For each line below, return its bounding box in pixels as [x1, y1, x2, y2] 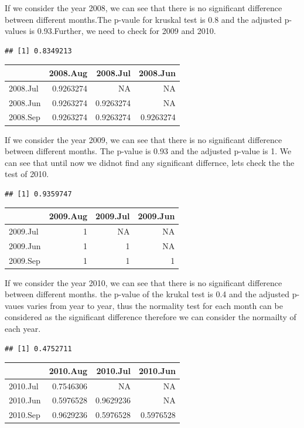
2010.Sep [9, 409, 40, 421]
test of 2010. [5, 168, 49, 180]
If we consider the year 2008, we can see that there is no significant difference [5, 2, 282, 13]
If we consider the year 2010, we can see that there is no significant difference [5, 276, 282, 288]
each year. [5, 322, 41, 334]
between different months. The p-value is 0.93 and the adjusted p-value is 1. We [5, 145, 292, 157]
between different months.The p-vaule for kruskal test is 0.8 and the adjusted [5, 13, 282, 25]
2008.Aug [49, 66, 88, 79]
